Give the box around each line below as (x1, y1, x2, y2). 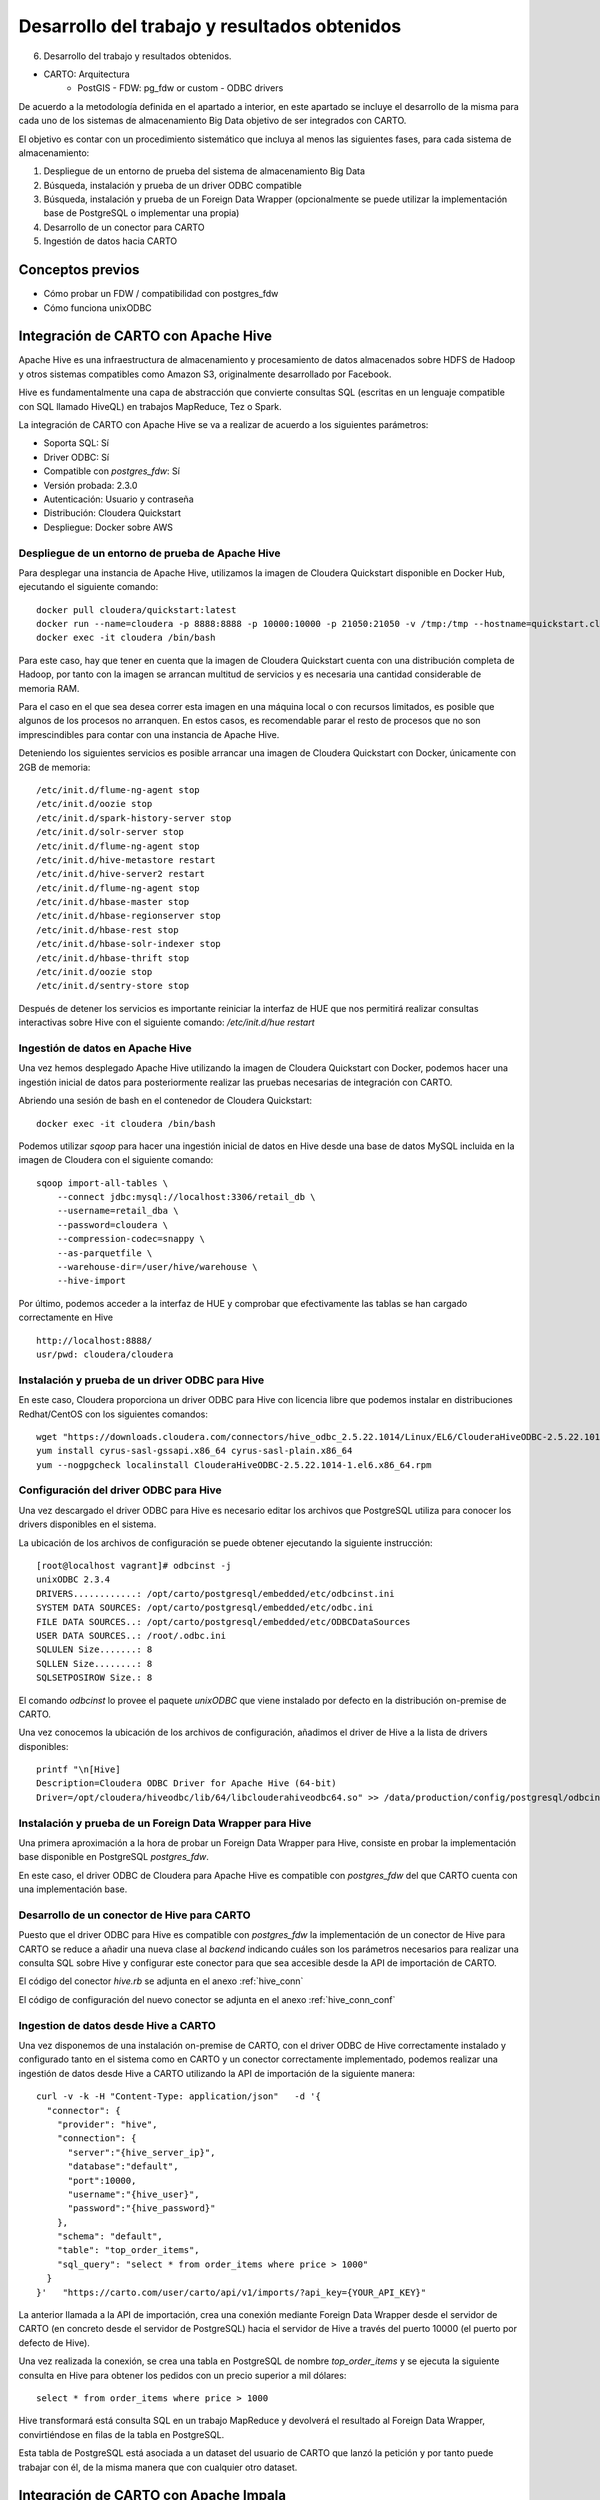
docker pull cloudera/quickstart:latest (36, 604, 237, 615)
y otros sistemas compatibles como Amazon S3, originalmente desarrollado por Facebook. (18, 368, 392, 380)
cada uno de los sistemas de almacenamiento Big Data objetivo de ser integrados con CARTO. (18, 115, 407, 127)
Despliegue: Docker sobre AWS (43, 521, 174, 533)
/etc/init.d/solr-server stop (36, 826, 185, 838)
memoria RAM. (18, 682, 80, 694)
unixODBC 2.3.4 (36, 1574, 111, 1585)
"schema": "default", (56, 2231, 164, 2242)
